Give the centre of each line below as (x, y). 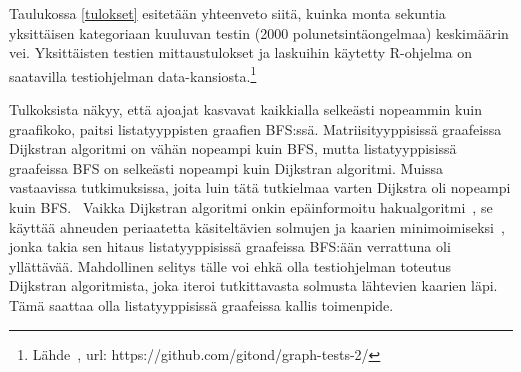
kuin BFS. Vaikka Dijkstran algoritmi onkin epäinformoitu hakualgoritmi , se (251, 207)
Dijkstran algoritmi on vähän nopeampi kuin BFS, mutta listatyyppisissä (233, 148)
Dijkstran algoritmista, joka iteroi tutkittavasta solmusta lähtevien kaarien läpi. (253, 285)
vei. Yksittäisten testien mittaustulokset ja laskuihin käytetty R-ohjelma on (241, 52)
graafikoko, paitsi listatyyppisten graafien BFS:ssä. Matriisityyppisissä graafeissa (255, 128)
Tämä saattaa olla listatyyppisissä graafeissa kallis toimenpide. (201, 304)
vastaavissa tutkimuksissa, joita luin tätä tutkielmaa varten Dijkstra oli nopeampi (260, 187)
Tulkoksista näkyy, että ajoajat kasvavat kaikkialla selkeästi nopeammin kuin (245, 109)
